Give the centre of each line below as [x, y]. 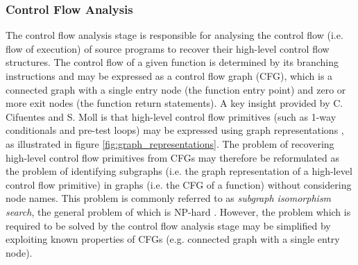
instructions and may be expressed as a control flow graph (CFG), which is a [169, 76]
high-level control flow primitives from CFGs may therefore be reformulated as [173, 157]
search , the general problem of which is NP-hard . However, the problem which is [178, 211]
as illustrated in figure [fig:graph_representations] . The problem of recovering [170, 143]
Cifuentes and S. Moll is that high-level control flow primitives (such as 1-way [171, 116]
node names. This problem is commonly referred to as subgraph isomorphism [169, 198]
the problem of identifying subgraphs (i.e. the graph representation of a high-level [179, 171]
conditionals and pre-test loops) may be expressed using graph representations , [175, 130]
